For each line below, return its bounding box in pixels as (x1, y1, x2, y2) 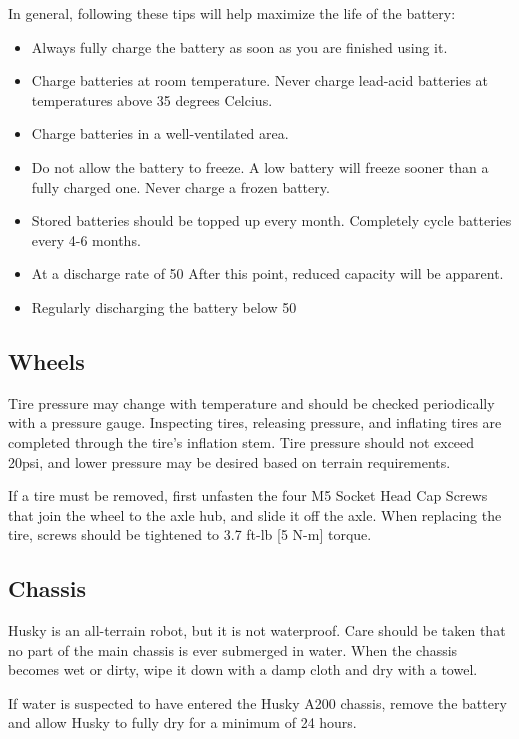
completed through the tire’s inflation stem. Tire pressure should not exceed (8, 431, 475, 452)
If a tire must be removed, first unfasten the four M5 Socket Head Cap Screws (8, 485, 488, 506)
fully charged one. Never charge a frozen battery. (31, 176, 330, 197)
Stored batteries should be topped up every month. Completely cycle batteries (31, 210, 512, 231)
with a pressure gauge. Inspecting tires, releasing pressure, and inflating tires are (8, 412, 502, 433)
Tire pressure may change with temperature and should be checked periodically (8, 392, 495, 413)
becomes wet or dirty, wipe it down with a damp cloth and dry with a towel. (8, 659, 478, 680)
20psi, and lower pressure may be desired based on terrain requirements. (8, 451, 451, 472)
